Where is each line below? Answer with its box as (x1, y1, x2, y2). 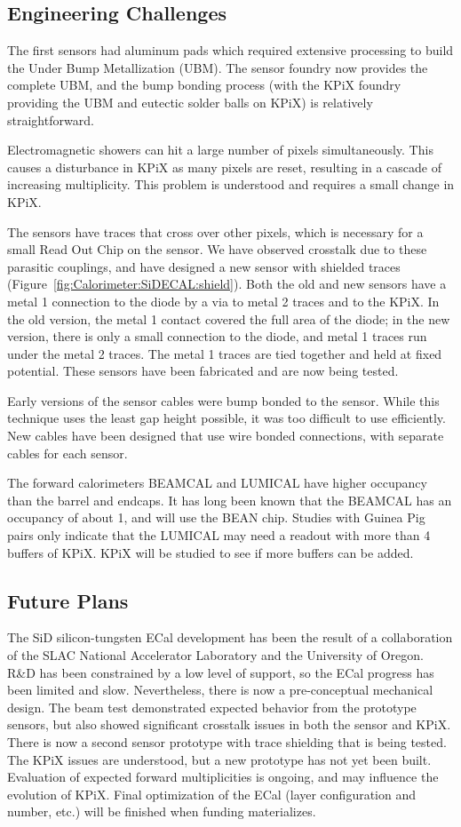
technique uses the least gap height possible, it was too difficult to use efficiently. (7, 409, 446, 427)
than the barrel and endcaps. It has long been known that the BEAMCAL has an (7, 490, 452, 509)
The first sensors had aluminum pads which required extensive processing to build (7, 41, 454, 60)
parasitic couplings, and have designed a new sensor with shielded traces (7, 257, 401, 275)
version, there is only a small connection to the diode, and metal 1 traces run (7, 327, 427, 346)
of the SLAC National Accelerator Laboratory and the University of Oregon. (7, 646, 424, 664)
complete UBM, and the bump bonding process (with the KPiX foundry (7, 76, 401, 94)
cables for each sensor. (7, 443, 128, 462)
